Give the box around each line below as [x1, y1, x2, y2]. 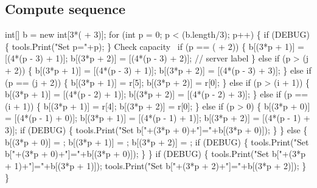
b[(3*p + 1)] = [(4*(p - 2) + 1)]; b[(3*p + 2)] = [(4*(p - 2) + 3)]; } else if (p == [5, 88, 308, 100]
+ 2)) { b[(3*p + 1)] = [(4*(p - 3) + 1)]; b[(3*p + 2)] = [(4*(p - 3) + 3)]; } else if [5, 63, 312, 76]
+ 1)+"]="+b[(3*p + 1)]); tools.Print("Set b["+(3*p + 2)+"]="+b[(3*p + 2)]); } [5, 159, 307, 172]
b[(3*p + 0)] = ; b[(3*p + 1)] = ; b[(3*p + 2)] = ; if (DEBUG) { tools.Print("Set [5, 135, 309, 148]
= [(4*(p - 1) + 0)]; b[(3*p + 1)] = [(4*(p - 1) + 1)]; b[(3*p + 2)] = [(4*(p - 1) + [5, 111, 310, 124]
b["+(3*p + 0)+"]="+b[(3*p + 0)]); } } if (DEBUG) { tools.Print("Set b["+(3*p [5, 147, 305, 160]
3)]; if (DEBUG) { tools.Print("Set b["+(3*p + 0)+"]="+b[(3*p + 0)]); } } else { [5, 123, 308, 136]
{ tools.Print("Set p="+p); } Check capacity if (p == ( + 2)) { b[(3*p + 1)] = [5, 40, 304, 52]
